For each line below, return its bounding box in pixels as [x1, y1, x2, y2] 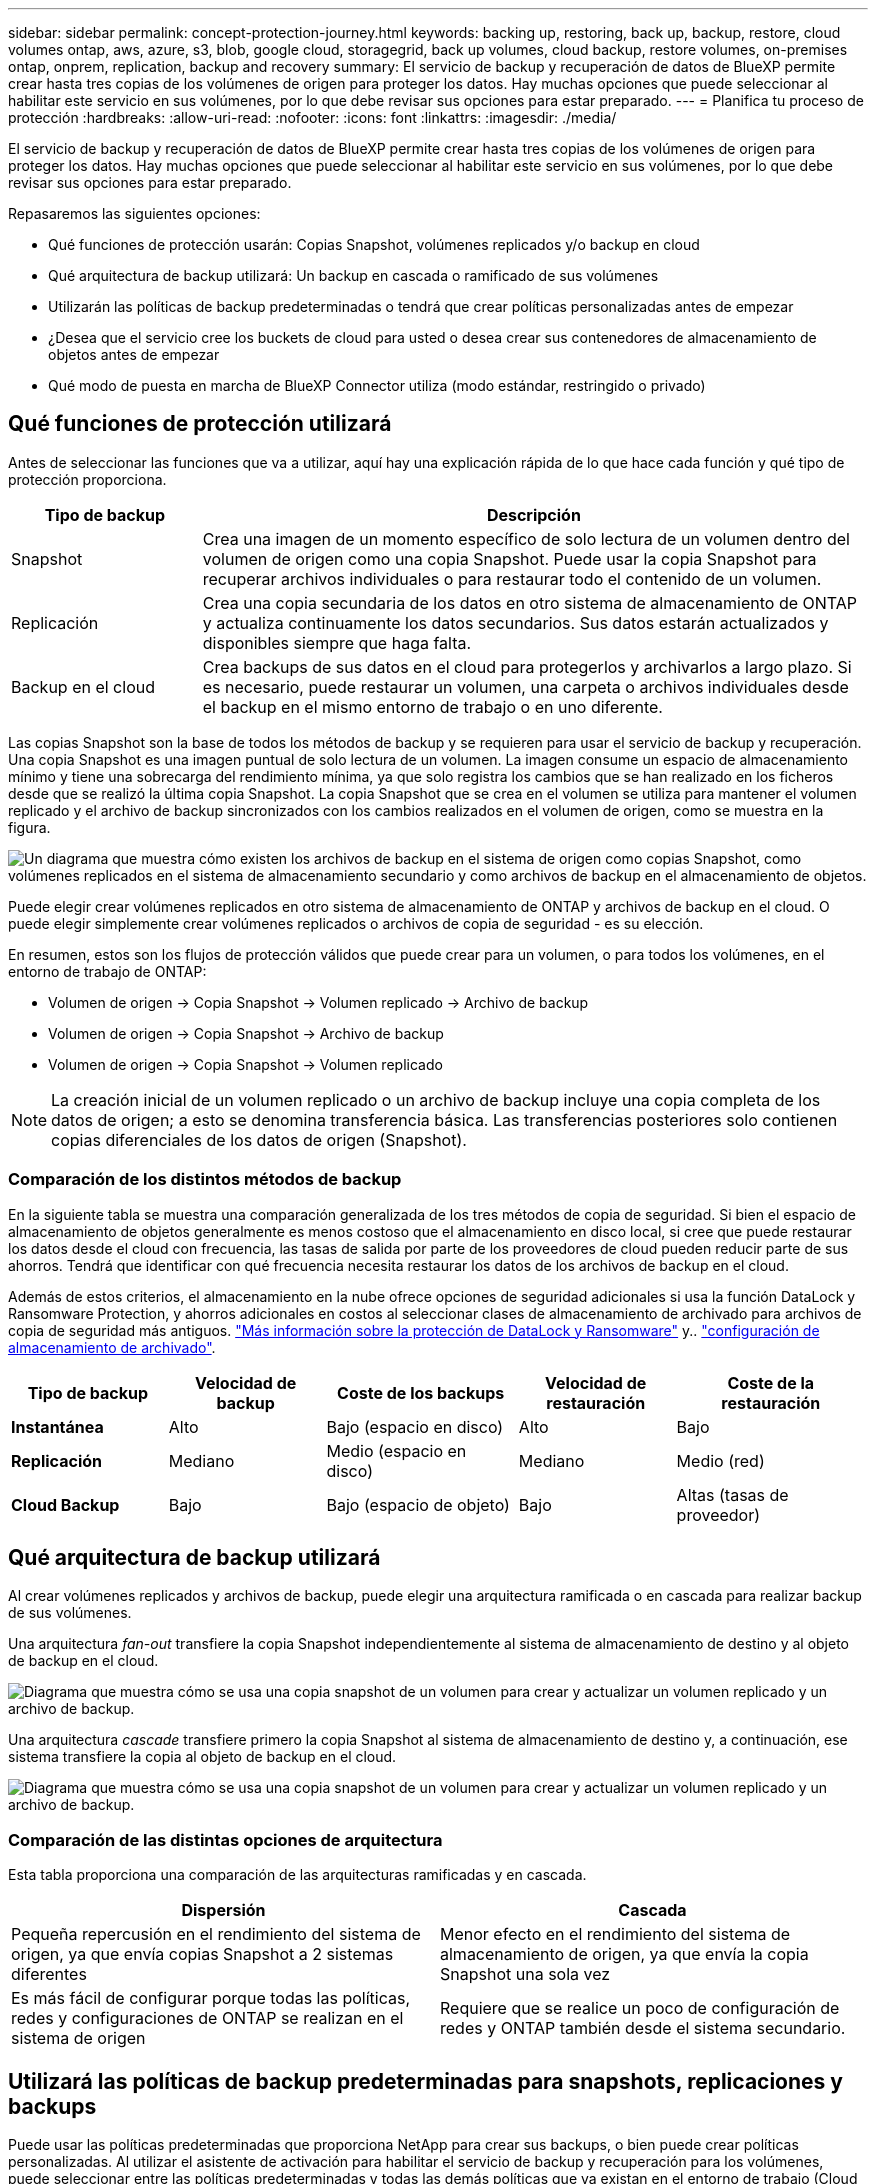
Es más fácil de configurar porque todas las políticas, [11, 1988, 410, 2009]
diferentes [11, 1964, 87, 1985]
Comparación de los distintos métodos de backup [8, 1169, 402, 1190]
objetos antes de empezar [48, 346, 220, 363]
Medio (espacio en [326, 1440, 467, 1461]
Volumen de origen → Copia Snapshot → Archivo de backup [48, 1024, 444, 1042]
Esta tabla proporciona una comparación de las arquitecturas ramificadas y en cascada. [8, 1866, 587, 1884]
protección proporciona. [8, 470, 167, 488]
